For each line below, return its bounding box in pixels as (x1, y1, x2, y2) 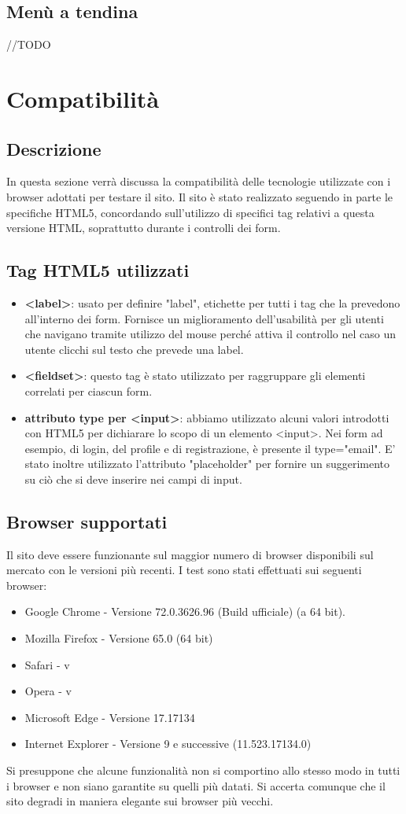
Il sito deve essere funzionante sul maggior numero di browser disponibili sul (6, 546, 374, 562)
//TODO (6, 36, 51, 53)
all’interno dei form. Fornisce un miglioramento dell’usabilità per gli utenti (24, 310, 384, 326)
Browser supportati (6, 509, 168, 533)
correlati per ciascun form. (24, 382, 153, 399)
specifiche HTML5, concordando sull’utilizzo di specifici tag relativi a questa (6, 204, 375, 220)
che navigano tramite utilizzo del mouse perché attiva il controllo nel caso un (24, 326, 396, 342)
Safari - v (24, 656, 70, 672)
